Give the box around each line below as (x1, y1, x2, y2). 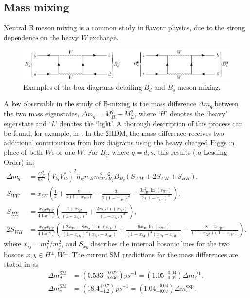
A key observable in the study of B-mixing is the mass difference (4, 98, 196, 108)
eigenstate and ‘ (4, 118, 51, 128)
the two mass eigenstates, (4, 108, 80, 119)
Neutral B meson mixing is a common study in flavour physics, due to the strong (4, 22, 245, 33)
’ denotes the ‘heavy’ (165, 108, 228, 119)
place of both (4, 147, 43, 157)
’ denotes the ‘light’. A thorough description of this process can (55, 118, 243, 128)
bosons (4, 249, 24, 259)
